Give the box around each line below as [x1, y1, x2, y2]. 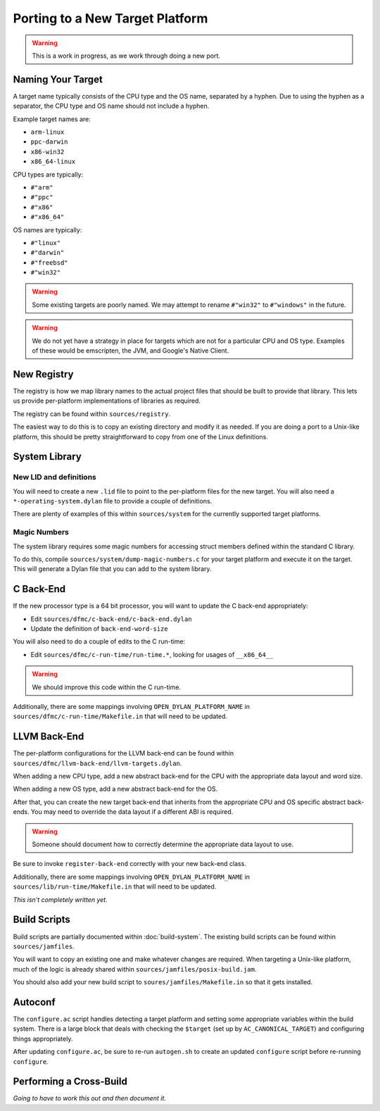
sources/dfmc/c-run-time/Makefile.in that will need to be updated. [13, 712, 228, 721]
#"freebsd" [30, 258, 68, 267]
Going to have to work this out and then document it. [13, 1094, 167, 1103]
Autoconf [13, 996, 56, 1008]
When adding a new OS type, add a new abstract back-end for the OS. [13, 785, 218, 793]
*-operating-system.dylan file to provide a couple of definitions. [13, 497, 213, 506]
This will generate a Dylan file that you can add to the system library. [13, 565, 212, 573]
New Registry [13, 368, 74, 380]
